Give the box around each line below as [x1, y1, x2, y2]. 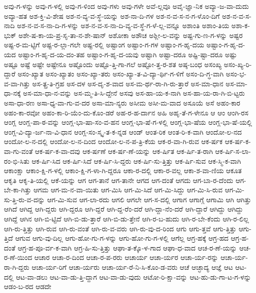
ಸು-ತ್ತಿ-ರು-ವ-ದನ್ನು [4, 194, 45, 204]
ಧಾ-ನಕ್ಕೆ [4, 88, 21, 98]
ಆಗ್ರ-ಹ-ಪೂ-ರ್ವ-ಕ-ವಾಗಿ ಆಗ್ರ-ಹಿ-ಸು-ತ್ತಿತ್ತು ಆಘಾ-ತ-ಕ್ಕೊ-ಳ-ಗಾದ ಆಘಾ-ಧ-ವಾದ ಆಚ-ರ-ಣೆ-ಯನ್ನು [17, 242, 237, 253]
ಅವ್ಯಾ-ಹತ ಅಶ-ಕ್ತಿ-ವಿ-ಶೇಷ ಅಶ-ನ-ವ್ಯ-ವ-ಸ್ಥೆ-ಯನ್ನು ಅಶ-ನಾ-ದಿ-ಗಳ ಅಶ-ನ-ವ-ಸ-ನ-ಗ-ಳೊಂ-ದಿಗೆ [4, 10, 220, 21]
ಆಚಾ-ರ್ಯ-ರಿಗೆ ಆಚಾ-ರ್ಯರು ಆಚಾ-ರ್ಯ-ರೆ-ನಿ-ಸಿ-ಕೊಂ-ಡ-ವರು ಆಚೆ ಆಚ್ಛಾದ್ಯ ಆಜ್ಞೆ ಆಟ [32, 262, 233, 272]
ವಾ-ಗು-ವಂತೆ [4, 146, 33, 156]
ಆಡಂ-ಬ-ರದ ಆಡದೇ [4, 281, 52, 292]
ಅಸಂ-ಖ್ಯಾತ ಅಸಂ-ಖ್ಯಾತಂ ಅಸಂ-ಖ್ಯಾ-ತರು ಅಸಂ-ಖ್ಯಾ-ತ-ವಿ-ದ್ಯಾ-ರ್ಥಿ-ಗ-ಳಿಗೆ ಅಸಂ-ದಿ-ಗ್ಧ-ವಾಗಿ [17, 69, 224, 79]
